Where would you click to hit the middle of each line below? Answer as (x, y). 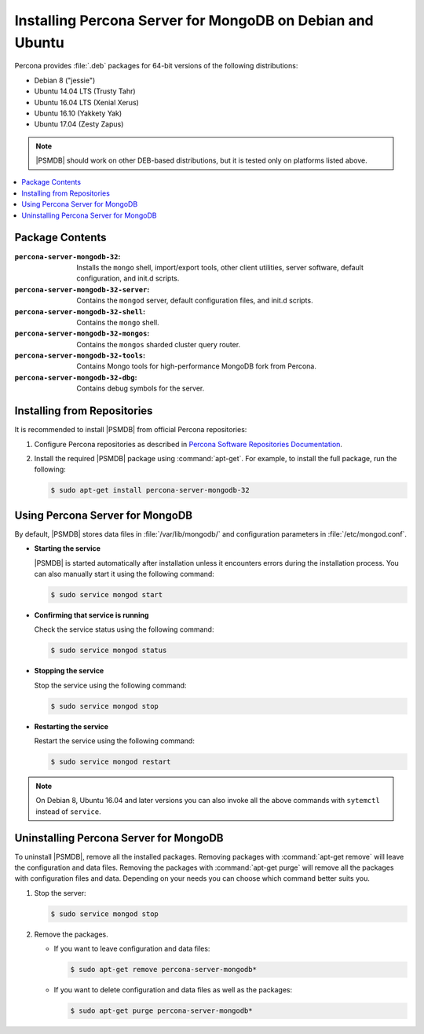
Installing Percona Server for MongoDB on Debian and (194, 20)
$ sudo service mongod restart (111, 762)
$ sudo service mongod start (107, 594)
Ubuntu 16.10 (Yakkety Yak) (78, 113)
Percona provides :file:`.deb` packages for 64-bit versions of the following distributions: (156, 66)
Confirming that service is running (91, 615)
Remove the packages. (71, 934)
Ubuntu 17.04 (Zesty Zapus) (79, 124)
